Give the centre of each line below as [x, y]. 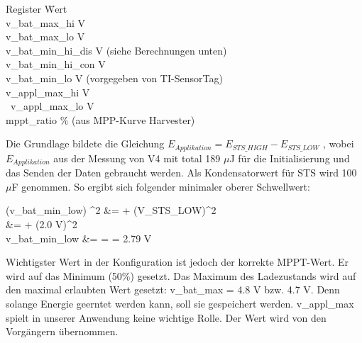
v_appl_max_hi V [48, 92]
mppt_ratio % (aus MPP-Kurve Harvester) [100, 119]
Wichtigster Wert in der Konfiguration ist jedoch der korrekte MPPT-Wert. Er [177, 262]
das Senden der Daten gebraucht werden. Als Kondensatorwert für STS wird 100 [181, 173]
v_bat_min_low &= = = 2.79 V [79, 238]
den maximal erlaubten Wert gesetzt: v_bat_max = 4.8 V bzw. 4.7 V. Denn [173, 289]
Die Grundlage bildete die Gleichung [85, 144]
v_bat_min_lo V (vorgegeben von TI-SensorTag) [114, 78]
